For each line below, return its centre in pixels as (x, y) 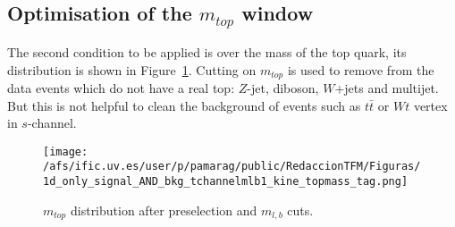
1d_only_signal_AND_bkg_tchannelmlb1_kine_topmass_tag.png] (226, 182)
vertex (430, 105)
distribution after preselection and (164, 210)
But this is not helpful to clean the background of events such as (184, 105)
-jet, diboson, (283, 88)
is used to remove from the (361, 69)
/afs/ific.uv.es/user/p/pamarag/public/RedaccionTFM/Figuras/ (232, 167)
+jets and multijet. (387, 88)
